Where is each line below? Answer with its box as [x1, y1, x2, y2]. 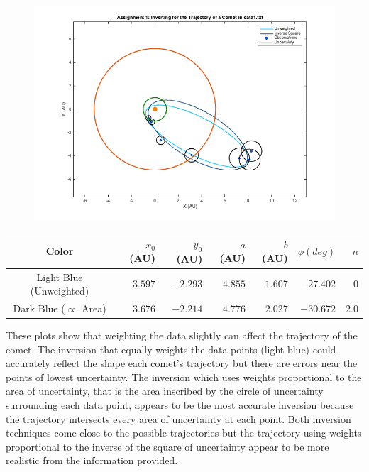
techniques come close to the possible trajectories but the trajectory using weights [6, 425, 362, 440]
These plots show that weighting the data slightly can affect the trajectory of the [6, 328, 358, 343]
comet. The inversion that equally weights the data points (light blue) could [6, 341, 336, 356]
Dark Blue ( [13, 301, 65, 316]
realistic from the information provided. [6, 453, 178, 468]
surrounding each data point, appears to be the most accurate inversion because [6, 397, 354, 412]
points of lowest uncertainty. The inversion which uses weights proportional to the [6, 369, 362, 384]
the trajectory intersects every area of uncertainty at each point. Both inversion [6, 411, 351, 426]
